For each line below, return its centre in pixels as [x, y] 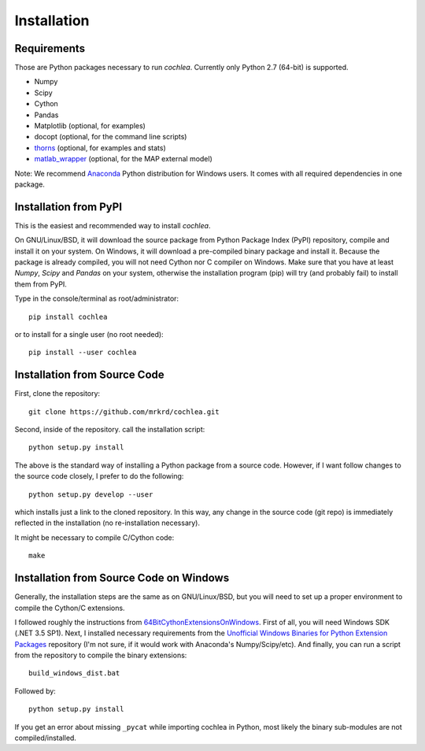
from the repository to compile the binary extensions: [101, 655]
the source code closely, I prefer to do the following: [99, 476]
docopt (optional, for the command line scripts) [111, 137]
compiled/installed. [45, 738]
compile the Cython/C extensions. [70, 608]
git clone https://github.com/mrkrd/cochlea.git [124, 412]
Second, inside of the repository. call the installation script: [110, 430]
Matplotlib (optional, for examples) [90, 126]
